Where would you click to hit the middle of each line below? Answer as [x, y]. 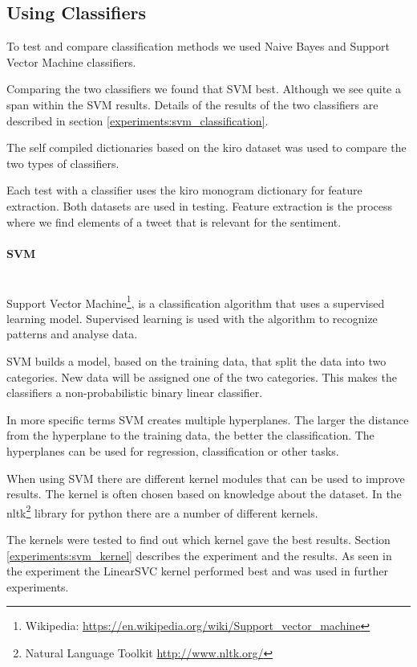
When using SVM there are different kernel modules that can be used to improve [206, 478]
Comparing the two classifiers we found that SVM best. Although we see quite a [204, 89]
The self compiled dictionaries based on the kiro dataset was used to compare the [206, 147]
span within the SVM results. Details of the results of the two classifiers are [192, 104]
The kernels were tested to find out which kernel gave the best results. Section [198, 539]
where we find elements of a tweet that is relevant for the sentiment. [174, 221]
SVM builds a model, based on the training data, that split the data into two [196, 360]
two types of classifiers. [63, 163]
